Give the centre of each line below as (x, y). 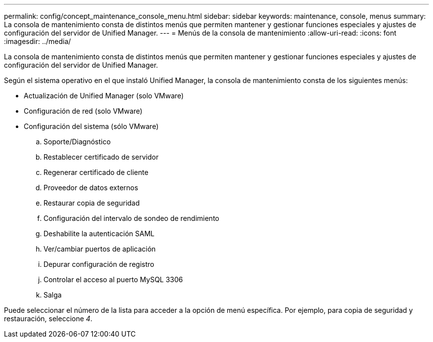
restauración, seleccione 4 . (48, 319)
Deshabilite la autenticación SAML (99, 234)
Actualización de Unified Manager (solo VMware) (104, 96)
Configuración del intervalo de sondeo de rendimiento (131, 218)
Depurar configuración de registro (99, 264)
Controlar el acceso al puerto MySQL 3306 (113, 279)
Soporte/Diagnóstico (77, 142)
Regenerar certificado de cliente (96, 172)
